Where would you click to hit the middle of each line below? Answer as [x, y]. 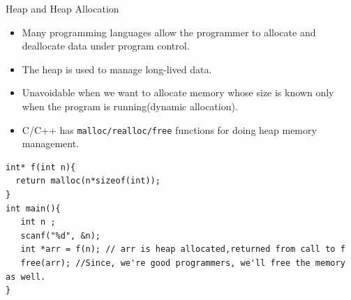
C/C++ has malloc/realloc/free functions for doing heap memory [169, 129]
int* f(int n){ [41, 167]
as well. [26, 277]
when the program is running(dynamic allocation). [130, 106]
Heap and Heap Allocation [62, 8]
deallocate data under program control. [106, 46]
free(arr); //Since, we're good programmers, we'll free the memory [183, 263]
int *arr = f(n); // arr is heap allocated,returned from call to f [183, 249]
